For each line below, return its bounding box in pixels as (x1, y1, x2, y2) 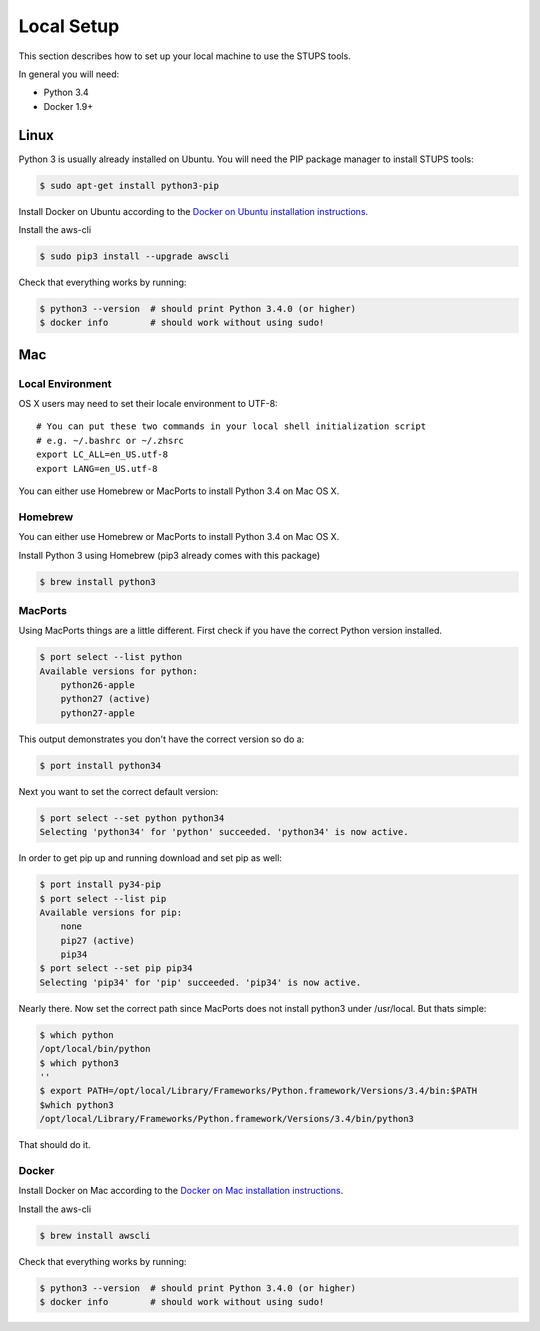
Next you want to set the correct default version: (18, 785, 219, 797)
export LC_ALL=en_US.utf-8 (36, 449, 169, 460)
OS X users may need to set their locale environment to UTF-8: (18, 398, 279, 410)
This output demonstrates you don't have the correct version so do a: (18, 733, 305, 745)
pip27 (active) (60, 935, 135, 946)
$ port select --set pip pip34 (39, 963, 194, 974)
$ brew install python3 (39, 576, 157, 587)
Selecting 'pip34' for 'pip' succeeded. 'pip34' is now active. (39, 976, 362, 988)
